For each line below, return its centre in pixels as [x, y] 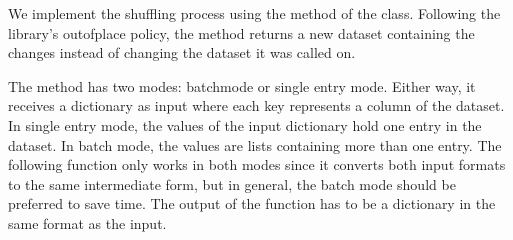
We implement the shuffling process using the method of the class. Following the [254, 13]
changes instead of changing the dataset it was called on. [182, 52]
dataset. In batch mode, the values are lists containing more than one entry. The [255, 144]
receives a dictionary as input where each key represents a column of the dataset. [256, 105]
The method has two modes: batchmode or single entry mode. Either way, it [242, 85]
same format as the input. [87, 222]
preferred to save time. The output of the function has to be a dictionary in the [252, 203]
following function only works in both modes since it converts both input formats [257, 164]
